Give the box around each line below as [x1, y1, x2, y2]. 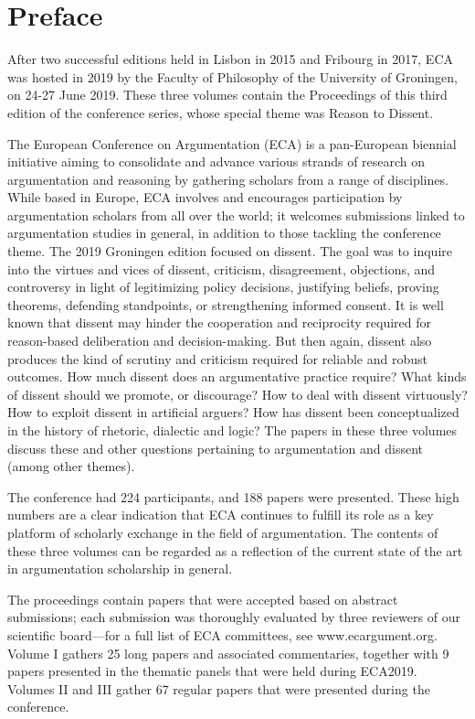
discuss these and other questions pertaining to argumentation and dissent [7, 438, 423, 457]
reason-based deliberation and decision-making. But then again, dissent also [7, 331, 432, 350]
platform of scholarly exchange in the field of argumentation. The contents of [7, 522, 438, 542]
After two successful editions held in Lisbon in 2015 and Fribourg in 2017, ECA [7, 49, 454, 69]
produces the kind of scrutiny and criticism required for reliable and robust [7, 349, 427, 368]
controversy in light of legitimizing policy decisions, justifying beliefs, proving [7, 277, 439, 296]
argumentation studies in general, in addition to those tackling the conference [7, 223, 441, 242]
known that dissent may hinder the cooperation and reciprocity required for [7, 313, 432, 332]
